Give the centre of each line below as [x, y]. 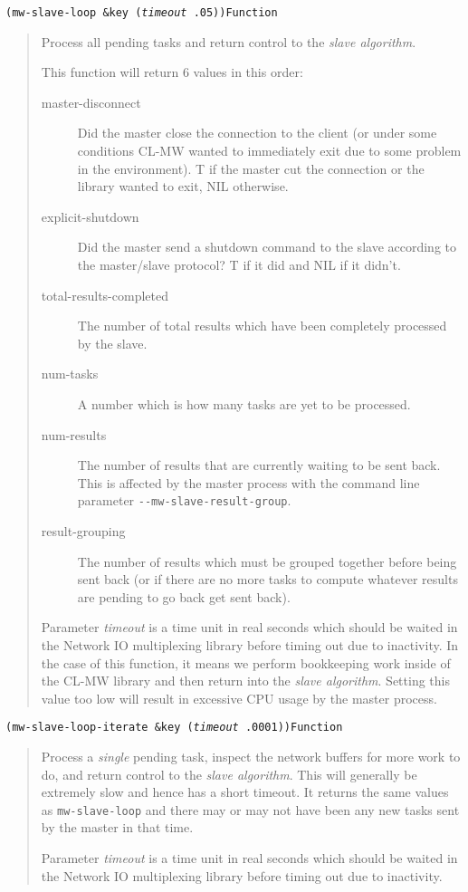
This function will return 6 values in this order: [172, 72]
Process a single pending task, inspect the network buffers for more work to [251, 756]
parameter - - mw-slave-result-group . [184, 500]
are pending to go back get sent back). [184, 596]
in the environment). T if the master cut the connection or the [251, 168]
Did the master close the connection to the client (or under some [257, 133]
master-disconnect [91, 102]
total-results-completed [105, 295]
